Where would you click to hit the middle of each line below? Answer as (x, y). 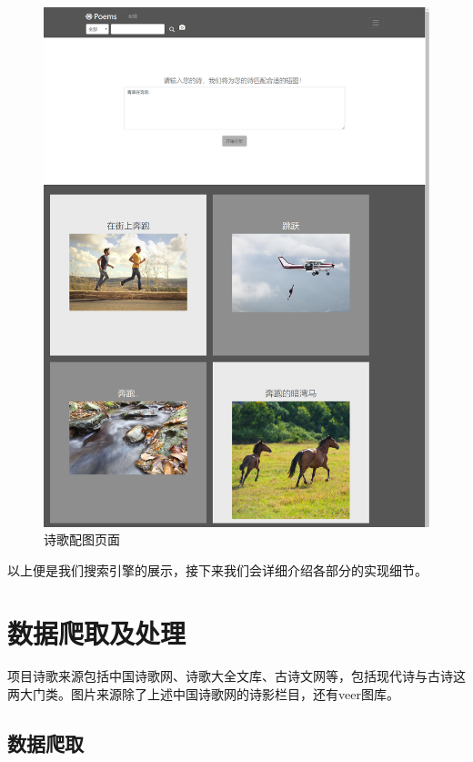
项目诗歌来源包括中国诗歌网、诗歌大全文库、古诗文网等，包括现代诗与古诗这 (236, 676)
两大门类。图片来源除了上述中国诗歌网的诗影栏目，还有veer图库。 (203, 694)
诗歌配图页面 (82, 539)
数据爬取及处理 (97, 632)
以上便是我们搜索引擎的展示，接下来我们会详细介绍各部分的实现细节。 (217, 569)
